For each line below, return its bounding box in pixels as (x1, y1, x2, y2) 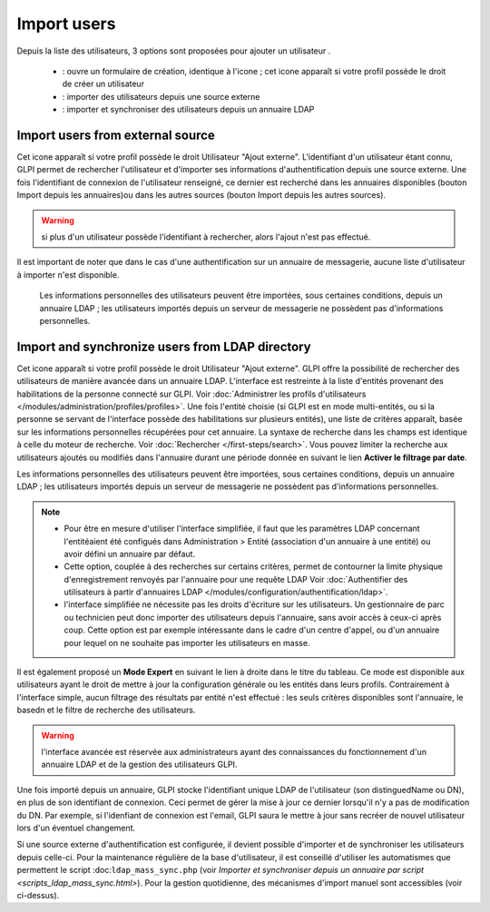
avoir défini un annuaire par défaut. (64, 548, 195, 559)
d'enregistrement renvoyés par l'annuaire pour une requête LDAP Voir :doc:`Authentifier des (64, 574, 408, 584)
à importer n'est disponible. (16, 269, 120, 280)
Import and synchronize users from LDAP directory (16, 338, 312, 354)
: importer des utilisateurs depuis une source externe (62, 91, 260, 102)
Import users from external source (16, 127, 215, 142)
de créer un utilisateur (62, 78, 145, 90)
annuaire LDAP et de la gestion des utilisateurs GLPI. (41, 759, 238, 770)
